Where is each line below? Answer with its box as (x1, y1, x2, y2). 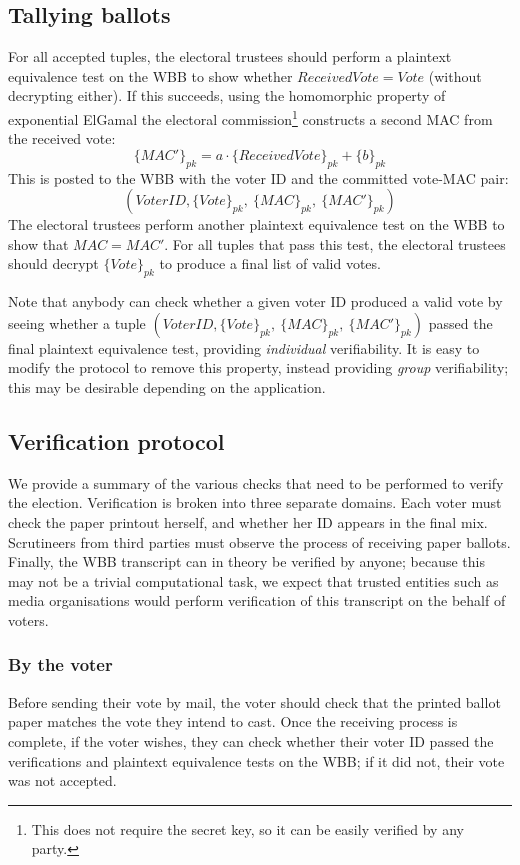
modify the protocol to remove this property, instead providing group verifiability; (8, 357, 509, 378)
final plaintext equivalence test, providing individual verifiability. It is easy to (8, 337, 480, 358)
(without (428, 65, 482, 86)
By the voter (8, 652, 113, 677)
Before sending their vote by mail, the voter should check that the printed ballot (8, 691, 501, 712)
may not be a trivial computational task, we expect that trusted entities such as (8, 570, 499, 591)
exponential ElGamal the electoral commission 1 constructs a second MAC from (8, 105, 493, 129)
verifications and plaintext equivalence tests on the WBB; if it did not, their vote (8, 750, 505, 771)
